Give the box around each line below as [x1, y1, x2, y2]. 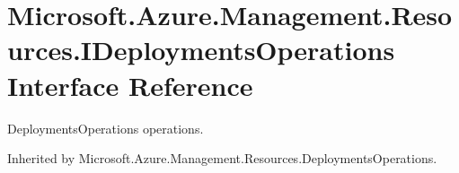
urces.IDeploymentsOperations [7, 31, 395, 68]
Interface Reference [7, 66, 253, 103]
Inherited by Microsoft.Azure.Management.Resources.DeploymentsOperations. [7, 149, 437, 168]
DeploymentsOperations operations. [7, 118, 204, 137]
